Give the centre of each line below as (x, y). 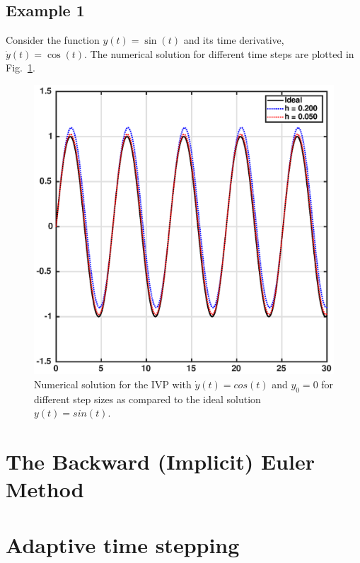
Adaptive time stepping (123, 544)
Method (45, 489)
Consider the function (53, 40)
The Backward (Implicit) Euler (160, 462)
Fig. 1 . (21, 68)
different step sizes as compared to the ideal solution (147, 399)
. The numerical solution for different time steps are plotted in (219, 53)
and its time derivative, (234, 40)
